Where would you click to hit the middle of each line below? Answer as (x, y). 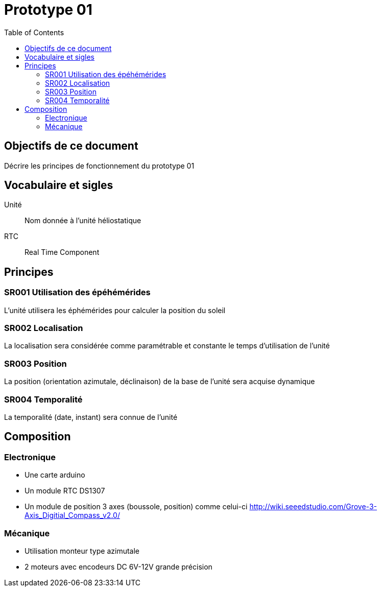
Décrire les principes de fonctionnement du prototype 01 (99, 166)
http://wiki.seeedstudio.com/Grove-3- (313, 507)
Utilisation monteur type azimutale (82, 551)
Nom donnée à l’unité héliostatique (83, 221)
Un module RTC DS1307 (65, 491)
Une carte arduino (55, 475)
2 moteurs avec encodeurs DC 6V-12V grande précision (118, 566)
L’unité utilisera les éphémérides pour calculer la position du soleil (115, 310)
